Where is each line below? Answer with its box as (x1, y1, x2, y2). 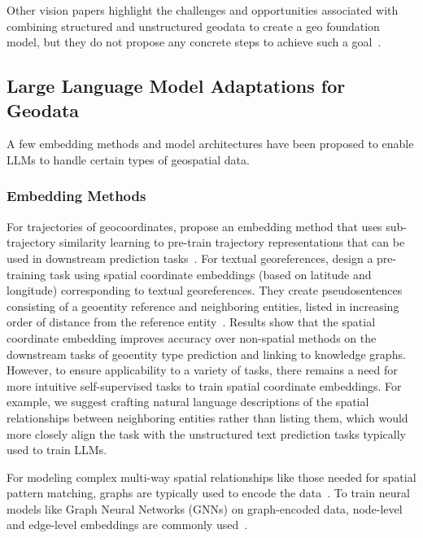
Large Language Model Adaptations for (7, 73, 346, 98)
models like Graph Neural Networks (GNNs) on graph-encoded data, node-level (7, 500, 403, 517)
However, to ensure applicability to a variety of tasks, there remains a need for (7, 361, 398, 378)
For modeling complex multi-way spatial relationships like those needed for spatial (7, 468, 416, 485)
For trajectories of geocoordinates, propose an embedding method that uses (7, 217, 382, 234)
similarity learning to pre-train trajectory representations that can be (59, 234, 405, 251)
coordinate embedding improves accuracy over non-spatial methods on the (7, 329, 377, 346)
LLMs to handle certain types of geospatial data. (7, 151, 250, 168)
